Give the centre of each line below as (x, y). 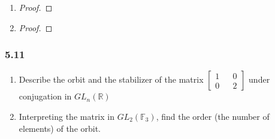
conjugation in (45, 96)
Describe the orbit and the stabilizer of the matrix (111, 79)
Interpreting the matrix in (67, 116)
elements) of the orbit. (60, 128)
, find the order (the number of (213, 116)
